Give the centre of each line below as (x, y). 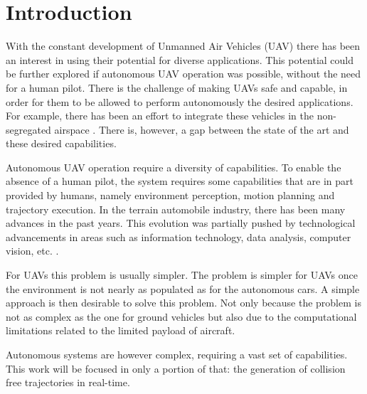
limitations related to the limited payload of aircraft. (121, 330)
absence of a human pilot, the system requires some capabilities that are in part (180, 181)
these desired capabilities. (61, 143)
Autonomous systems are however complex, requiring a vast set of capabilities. (177, 354)
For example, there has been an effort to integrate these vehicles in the (160, 116)
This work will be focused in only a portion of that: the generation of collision (176, 368)
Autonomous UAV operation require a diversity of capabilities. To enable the (174, 167)
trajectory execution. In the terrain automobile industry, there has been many (176, 209)
